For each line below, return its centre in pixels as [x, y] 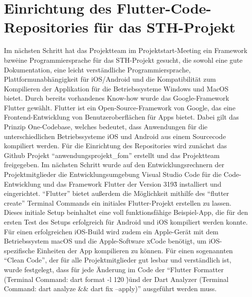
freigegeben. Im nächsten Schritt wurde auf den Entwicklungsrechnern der [114, 165]
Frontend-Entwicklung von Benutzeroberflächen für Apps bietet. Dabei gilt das [121, 117]
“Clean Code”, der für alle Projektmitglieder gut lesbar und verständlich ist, [118, 260]
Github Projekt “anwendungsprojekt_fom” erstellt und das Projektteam [112, 155]
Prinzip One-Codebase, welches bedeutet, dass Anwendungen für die [106, 127]
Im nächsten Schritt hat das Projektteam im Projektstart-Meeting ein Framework [126, 50]
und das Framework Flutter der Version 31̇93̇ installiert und [132, 183]
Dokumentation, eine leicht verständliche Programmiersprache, [97, 69]
